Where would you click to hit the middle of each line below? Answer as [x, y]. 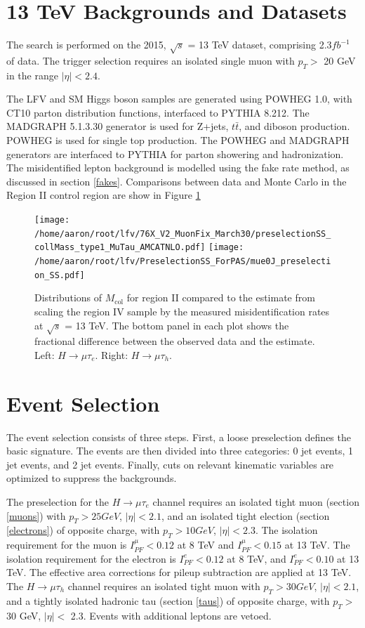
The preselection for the [58, 501]
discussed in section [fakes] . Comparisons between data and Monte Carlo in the [177, 181]
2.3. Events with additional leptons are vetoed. [171, 615]
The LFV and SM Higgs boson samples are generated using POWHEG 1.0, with [179, 99]
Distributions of [68, 297]
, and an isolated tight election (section [245, 515]
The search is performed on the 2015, [86, 45]
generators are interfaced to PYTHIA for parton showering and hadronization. [175, 153]
